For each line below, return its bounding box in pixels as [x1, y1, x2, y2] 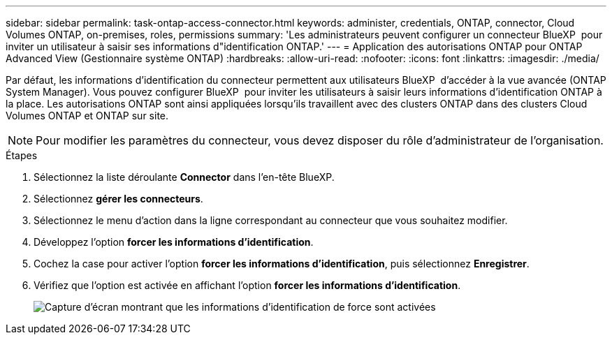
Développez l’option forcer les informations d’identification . [34, 236, 314, 248]
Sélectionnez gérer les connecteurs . [34, 193, 203, 205]
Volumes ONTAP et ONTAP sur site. [6, 110, 169, 121]
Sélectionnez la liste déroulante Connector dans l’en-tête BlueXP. [34, 171, 335, 183]
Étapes [6, 149, 38, 161]
